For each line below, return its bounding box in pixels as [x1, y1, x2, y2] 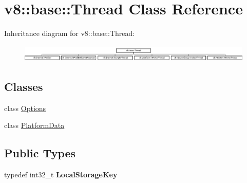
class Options [4, 102, 46, 113]
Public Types [4, 145, 76, 161]
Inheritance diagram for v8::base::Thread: [4, 28, 135, 39]
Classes [4, 78, 43, 94]
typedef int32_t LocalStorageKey [4, 169, 118, 180]
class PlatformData [4, 120, 65, 131]
